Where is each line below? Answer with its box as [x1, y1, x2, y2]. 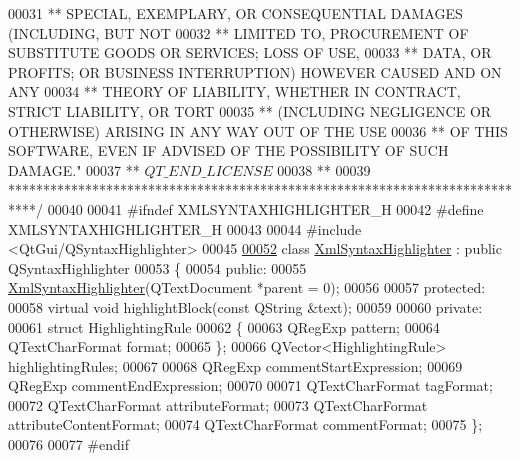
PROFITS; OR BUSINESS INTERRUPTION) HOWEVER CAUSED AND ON [8, 61, 502, 82]
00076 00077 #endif [8, 434, 129, 455]
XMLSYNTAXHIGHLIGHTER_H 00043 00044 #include [8, 218, 362, 239]
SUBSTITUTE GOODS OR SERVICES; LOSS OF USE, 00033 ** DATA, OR [8, 42, 492, 63]
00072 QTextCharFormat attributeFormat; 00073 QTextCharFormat [8, 394, 428, 415]
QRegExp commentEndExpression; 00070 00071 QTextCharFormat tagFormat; [8, 375, 493, 396]
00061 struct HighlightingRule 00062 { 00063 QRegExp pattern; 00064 [8, 316, 440, 337]
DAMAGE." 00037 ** [8, 159, 140, 180]
